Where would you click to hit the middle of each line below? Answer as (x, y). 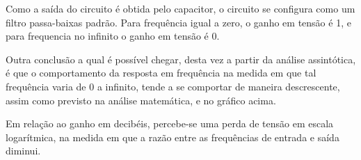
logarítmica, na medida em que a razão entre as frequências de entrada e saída (173, 137)
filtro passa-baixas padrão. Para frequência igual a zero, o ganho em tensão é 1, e (178, 22)
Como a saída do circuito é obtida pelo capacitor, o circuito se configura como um (180, 8)
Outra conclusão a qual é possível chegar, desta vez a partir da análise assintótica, (181, 59)
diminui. (23, 151)
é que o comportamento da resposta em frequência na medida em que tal (161, 73)
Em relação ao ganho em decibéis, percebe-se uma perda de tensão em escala (170, 123)
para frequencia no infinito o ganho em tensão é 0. (113, 36)
